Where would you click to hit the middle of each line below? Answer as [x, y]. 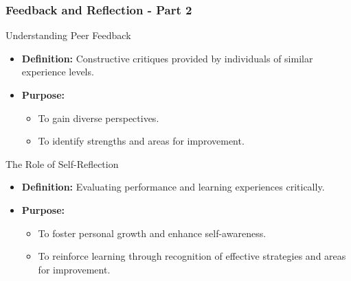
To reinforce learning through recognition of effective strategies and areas [192, 256]
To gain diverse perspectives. [99, 118]
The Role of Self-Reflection [62, 163]
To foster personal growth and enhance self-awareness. [152, 233]
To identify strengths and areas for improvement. [141, 141]
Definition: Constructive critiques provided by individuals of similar [167, 58]
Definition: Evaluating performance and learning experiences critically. [173, 187]
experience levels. [58, 72]
